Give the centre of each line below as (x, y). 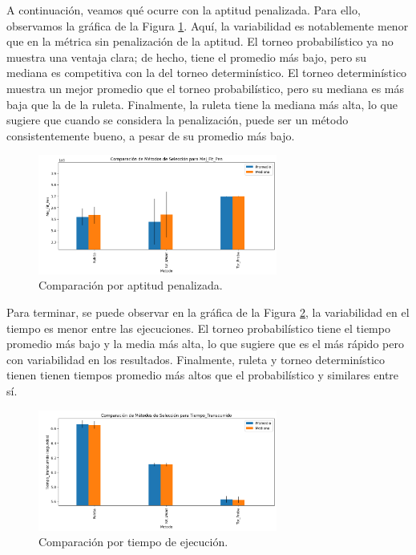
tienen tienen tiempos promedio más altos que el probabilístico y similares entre (203, 375)
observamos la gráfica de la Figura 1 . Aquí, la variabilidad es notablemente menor (208, 25)
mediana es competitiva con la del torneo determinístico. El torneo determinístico (207, 73)
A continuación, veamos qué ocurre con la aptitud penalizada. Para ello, (184, 10)
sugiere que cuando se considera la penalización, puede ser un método (178, 120)
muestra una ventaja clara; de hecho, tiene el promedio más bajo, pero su (187, 57)
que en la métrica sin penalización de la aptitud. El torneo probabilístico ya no (200, 41)
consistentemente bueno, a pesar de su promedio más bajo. (151, 135)
